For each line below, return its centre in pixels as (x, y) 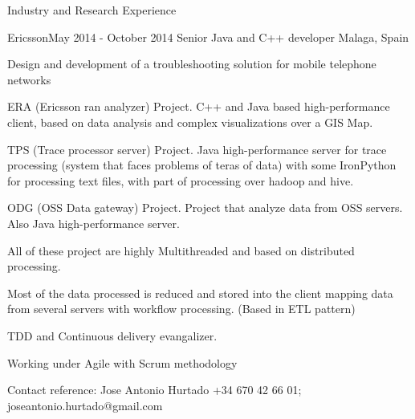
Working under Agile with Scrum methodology (122, 362)
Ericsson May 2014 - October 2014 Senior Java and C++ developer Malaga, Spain (208, 37)
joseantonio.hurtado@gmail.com (85, 405)
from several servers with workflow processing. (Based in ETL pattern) (181, 309)
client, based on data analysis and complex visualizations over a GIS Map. (190, 122)
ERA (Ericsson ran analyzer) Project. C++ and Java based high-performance (199, 106)
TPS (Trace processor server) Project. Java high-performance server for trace (197, 149)
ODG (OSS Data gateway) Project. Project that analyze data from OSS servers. (205, 207)
